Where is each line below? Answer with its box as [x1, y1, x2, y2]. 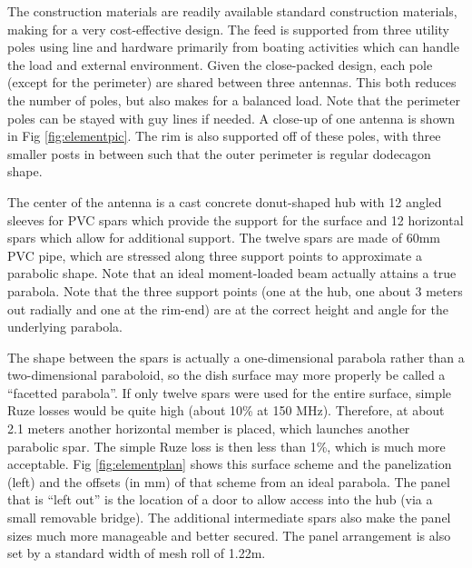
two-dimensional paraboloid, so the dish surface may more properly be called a [7, 365, 446, 384]
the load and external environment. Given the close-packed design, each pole [7, 55, 433, 74]
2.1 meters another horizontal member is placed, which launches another [7, 419, 410, 438]
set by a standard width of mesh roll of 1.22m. [7, 543, 266, 563]
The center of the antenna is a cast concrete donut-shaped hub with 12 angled [7, 192, 442, 211]
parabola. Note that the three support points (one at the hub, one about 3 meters [7, 281, 463, 300]
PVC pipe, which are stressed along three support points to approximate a [7, 245, 422, 264]
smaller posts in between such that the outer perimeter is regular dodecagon [7, 144, 431, 163]
